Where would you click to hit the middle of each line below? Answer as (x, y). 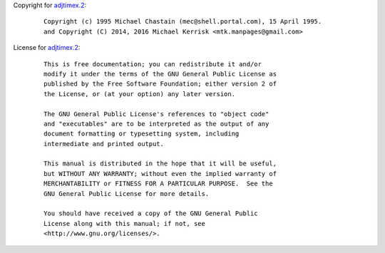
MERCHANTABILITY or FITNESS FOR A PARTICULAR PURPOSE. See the (159, 184)
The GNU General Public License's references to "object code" (156, 114)
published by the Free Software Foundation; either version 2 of (160, 84)
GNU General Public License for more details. (127, 193)
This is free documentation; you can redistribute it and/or (153, 64)
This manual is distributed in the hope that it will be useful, (160, 164)
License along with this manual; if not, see (125, 223)
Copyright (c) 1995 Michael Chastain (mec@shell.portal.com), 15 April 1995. (183, 22)
